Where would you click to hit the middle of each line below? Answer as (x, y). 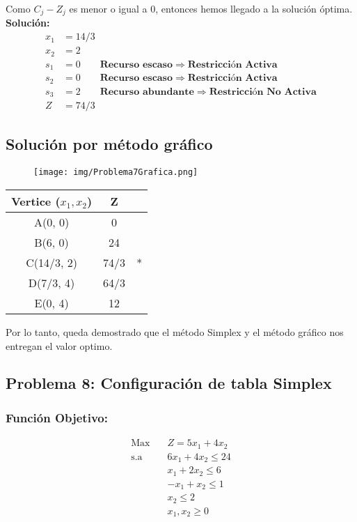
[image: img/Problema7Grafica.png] (116, 172)
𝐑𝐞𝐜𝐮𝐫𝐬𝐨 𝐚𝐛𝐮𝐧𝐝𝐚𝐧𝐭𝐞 (147, 92)
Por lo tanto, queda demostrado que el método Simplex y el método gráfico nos (175, 331)
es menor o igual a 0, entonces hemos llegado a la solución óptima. (211, 8)
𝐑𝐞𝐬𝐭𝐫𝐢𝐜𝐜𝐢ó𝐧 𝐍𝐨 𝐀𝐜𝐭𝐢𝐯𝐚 (263, 92)
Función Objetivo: (57, 417)
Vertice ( (36, 201)
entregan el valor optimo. (59, 345)
